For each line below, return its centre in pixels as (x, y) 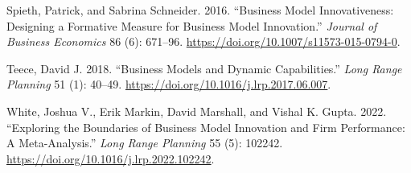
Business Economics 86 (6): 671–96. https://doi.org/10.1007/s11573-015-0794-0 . (203, 41)
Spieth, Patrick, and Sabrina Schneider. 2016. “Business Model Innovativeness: (200, 10)
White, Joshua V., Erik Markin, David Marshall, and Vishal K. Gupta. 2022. (197, 111)
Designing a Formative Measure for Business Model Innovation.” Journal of (192, 25)
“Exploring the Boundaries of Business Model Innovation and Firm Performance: (206, 127)
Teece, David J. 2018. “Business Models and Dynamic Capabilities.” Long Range (204, 68)
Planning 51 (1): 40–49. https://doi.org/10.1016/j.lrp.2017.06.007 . (169, 84)
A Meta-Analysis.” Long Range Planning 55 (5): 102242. (145, 143)
